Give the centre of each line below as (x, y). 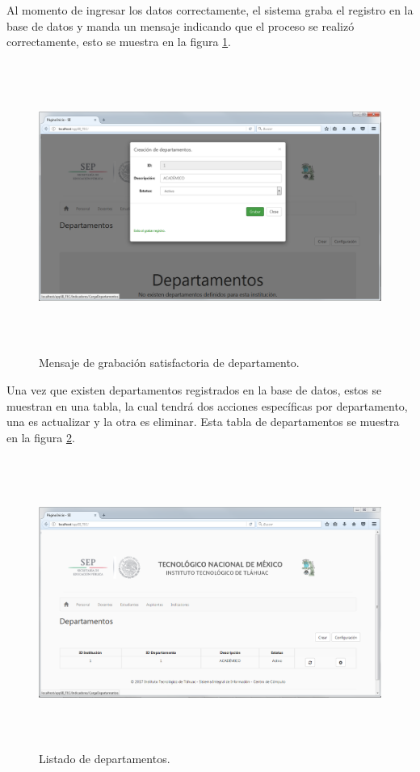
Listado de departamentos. (105, 759)
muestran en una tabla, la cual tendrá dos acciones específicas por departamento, (207, 405)
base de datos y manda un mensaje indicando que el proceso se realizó (181, 25)
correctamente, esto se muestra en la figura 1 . (119, 42)
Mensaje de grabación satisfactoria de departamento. (169, 363)
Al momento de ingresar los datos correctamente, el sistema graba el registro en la (210, 10)
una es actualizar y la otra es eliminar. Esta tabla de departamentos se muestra (203, 422)
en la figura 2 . (41, 437)
